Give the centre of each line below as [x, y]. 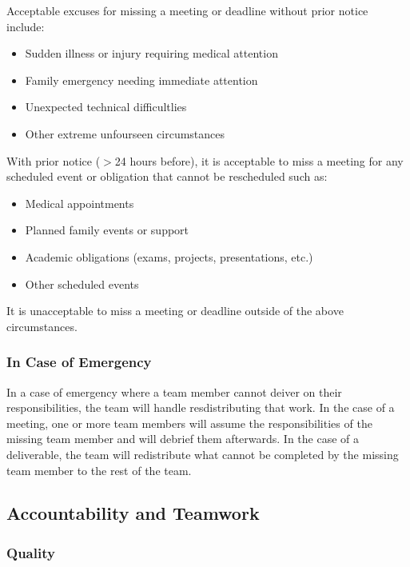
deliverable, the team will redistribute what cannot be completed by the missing [203, 454]
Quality [31, 552]
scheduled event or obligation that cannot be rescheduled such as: [167, 176]
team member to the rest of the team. [99, 470]
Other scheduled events [82, 283]
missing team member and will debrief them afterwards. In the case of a [183, 439]
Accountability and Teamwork [133, 513]
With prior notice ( [54, 160]
